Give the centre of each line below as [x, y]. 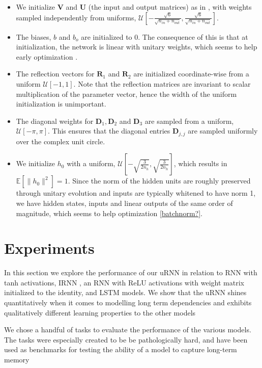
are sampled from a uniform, [189, 121]
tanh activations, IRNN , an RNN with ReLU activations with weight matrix [124, 282]
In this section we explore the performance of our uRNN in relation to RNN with [131, 272]
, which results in [200, 163]
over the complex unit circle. [61, 141]
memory [17, 360]
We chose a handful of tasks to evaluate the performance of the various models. [128, 330]
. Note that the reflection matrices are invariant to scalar [162, 83]
